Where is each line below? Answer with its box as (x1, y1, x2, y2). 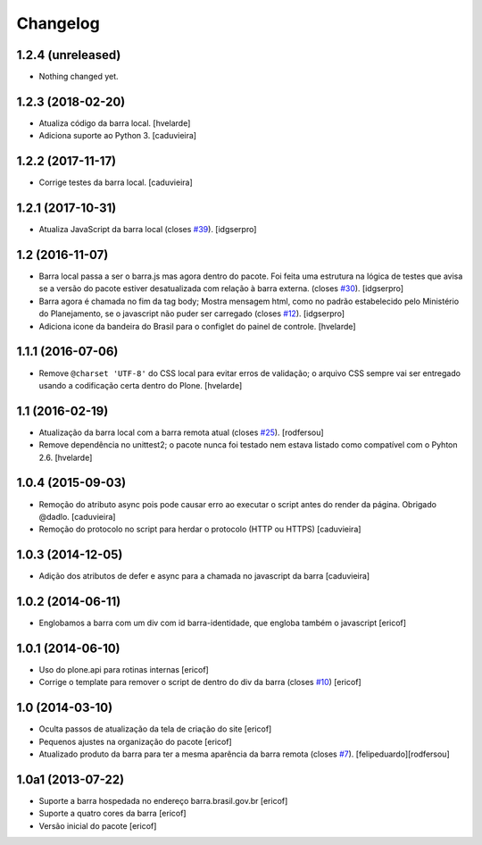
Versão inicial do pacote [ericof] (38, 820, 157, 831)
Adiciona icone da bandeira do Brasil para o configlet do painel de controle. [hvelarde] (38, 321, 356, 331)
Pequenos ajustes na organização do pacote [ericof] (38, 736, 232, 747)
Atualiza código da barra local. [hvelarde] (38, 117, 191, 129)
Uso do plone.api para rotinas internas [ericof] (38, 665, 209, 675)
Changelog (16, 13, 100, 33)
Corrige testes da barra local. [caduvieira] (38, 177, 194, 188)
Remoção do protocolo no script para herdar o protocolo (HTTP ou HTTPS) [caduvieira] (38, 523, 361, 535)
